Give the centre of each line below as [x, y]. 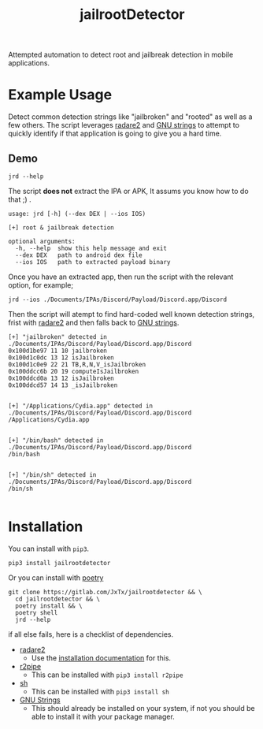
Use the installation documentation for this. [101, 658]
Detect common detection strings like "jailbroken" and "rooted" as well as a [130, 117]
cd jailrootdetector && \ [58, 599]
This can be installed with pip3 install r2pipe [107, 675]
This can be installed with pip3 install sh [100, 691]
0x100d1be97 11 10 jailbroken [58, 351]
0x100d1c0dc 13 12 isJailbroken [61, 357]
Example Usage [60, 95]
